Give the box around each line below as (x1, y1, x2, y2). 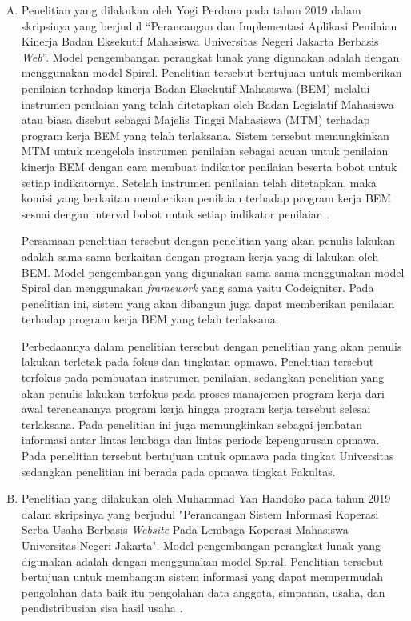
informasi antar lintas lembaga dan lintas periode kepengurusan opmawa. (21, 431, 380, 448)
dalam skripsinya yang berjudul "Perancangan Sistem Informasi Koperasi (21, 505, 379, 522)
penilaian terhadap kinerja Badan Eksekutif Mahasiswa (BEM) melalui (21, 79, 370, 96)
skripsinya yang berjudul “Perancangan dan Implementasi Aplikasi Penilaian (21, 17, 397, 34)
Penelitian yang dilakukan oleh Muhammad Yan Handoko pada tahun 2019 (21, 490, 391, 507)
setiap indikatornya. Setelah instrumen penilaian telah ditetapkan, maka (21, 174, 377, 190)
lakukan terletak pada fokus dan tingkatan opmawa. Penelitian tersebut (21, 353, 374, 370)
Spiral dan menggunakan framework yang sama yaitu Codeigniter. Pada (21, 279, 374, 296)
